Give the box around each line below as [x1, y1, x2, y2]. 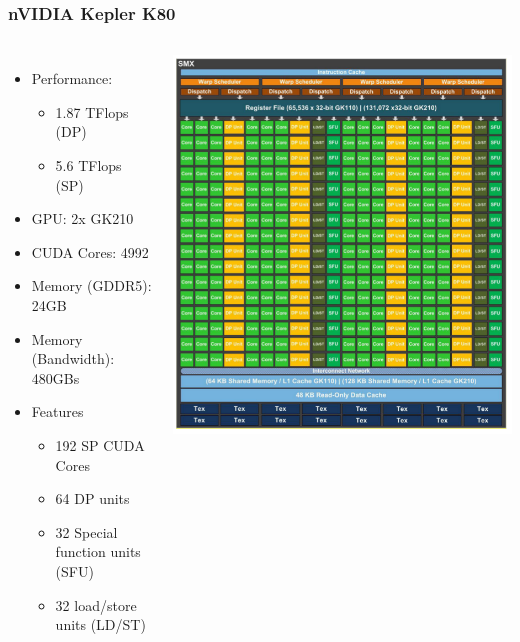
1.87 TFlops [55, 101, 129, 122]
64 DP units [55, 488, 130, 509]
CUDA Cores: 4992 [31, 241, 149, 262]
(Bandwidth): [31, 348, 115, 369]
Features [31, 401, 84, 422]
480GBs [31, 367, 80, 388]
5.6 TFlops [55, 155, 122, 175]
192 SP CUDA [55, 434, 145, 455]
